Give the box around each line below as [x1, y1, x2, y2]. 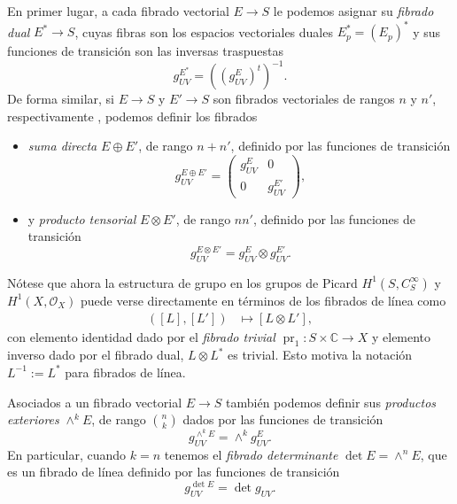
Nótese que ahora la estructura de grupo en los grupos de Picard [7, 273, 358, 291]
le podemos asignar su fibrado [273, 2, 434, 19]
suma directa [27, 136, 97, 155]
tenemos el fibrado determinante [164, 445, 338, 463]
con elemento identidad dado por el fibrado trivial [7, 327, 275, 345]
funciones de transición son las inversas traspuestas [7, 42, 283, 60]
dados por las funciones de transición [182, 410, 383, 429]
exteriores [7, 410, 59, 429]
